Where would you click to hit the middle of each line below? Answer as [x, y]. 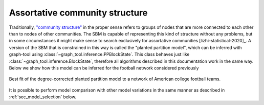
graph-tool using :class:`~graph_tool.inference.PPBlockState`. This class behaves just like [99, 54]
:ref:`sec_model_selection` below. [43, 97]
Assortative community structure [78, 13]
